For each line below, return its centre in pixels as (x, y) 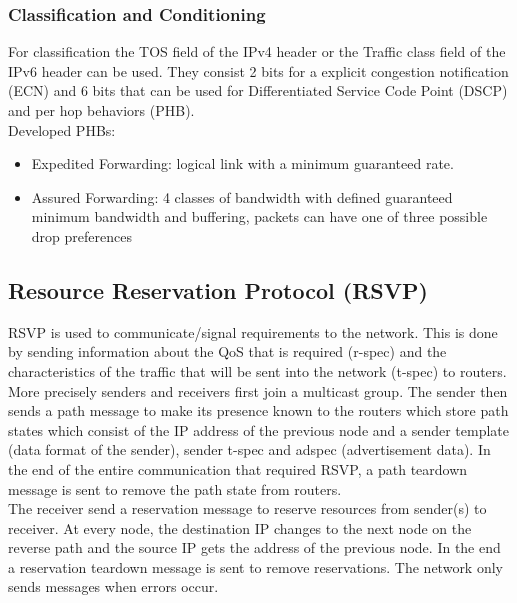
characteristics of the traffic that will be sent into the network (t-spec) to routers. (257, 370)
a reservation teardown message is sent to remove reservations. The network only (255, 566)
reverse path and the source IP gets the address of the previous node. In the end (254, 547)
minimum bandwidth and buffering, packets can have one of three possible (259, 216)
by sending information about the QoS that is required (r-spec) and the (227, 351)
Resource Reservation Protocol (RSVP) (218, 289)
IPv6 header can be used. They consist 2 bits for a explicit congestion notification (258, 70)
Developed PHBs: (62, 129)
